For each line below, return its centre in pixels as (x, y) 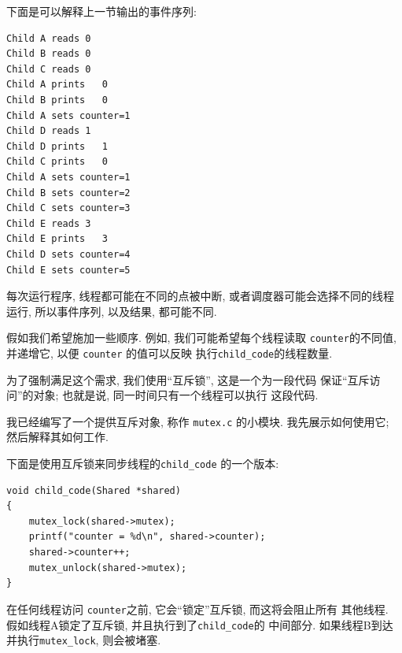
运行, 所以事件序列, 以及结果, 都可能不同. (112, 311)
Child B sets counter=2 (68, 193)
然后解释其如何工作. (57, 437)
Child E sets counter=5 (68, 270)
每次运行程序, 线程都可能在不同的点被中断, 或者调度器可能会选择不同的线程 (201, 296)
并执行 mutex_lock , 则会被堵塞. (84, 640)
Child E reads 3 (49, 223)
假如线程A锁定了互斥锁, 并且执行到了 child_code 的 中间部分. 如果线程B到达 (200, 624)
